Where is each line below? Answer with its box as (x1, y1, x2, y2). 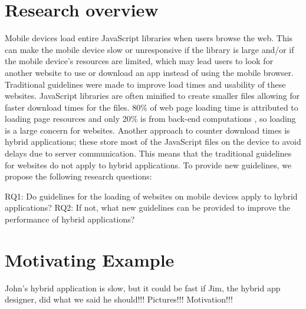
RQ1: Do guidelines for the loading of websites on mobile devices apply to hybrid (5, 190, 298, 202)
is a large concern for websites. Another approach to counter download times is (5, 124, 290, 136)
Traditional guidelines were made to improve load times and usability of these (5, 78, 286, 90)
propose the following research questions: (5, 170, 152, 182)
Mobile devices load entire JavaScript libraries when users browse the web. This (5, 32, 293, 44)
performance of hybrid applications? (5, 213, 135, 225)
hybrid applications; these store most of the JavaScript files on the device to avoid (5, 135, 301, 148)
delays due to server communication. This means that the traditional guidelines (5, 147, 292, 160)
